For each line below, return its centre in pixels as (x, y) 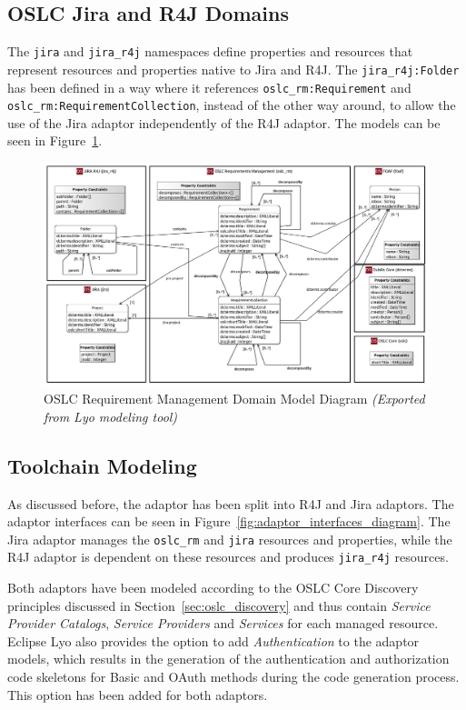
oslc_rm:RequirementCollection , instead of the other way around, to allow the (232, 105)
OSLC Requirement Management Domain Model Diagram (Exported (234, 399)
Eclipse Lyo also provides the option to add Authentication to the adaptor (213, 640)
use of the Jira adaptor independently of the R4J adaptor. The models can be (224, 122)
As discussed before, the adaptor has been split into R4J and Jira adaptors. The (231, 503)
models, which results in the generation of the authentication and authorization (228, 659)
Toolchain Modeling (102, 465)
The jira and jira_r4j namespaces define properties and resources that (210, 51)
